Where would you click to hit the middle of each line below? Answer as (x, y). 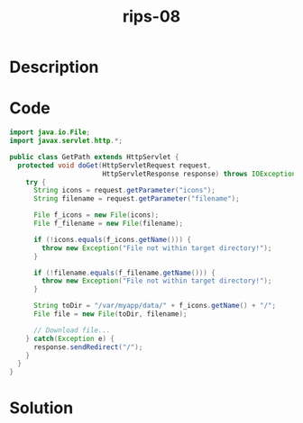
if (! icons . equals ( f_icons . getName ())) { (112, 239)
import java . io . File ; (50, 132)
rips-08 (151, 17)
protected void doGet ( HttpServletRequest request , (115, 165)
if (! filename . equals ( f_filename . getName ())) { (124, 273)
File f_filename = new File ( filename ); (108, 223)
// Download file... (72, 330)
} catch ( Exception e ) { (70, 338)
